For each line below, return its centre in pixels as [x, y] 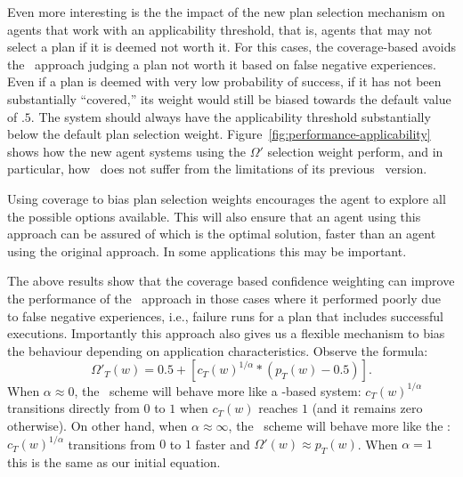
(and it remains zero [367, 408]
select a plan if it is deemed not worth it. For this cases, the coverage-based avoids [231, 47]
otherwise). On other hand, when [97, 425]
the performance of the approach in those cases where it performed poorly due [224, 298]
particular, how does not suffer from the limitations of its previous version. [217, 169]
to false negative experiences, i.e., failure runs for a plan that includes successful [225, 315]
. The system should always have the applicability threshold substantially [231, 116]
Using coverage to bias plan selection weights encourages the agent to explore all [227, 198]
